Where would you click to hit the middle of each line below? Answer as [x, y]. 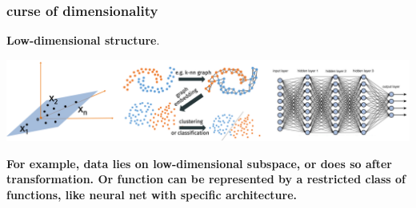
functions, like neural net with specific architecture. [152, 194]
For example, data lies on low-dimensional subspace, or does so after [199, 163]
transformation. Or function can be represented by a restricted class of [206, 179]
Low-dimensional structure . [83, 40]
